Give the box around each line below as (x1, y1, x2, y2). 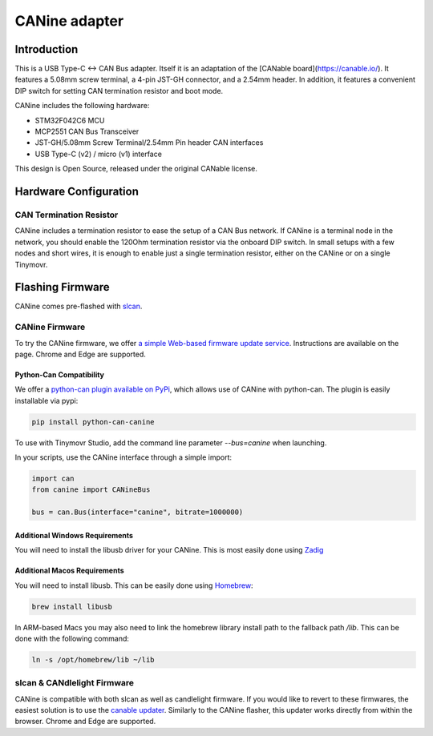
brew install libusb (31, 601, 112, 611)
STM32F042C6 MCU (34, 115, 105, 125)
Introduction (14, 42, 79, 56)
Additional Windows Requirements (14, 530, 134, 540)
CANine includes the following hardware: (14, 101, 150, 111)
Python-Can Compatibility (14, 369, 104, 380)
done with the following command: (14, 633, 130, 643)
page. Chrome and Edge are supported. (14, 349, 146, 359)
